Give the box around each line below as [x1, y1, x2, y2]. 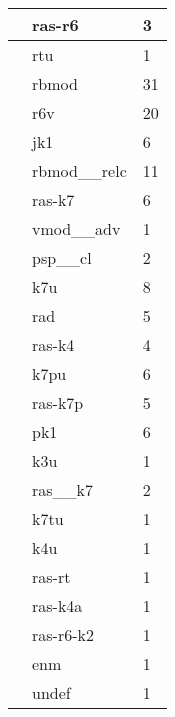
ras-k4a [32, 594, 83, 617]
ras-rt [32, 565, 71, 588]
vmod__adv [32, 217, 121, 240]
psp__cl [32, 246, 92, 269]
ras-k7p [32, 391, 84, 414]
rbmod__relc [32, 159, 127, 182]
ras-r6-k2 [32, 623, 94, 646]
